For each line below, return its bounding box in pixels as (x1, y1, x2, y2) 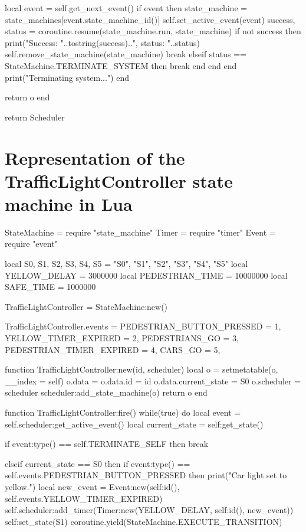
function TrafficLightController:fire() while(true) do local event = (5, 406, 241, 418)
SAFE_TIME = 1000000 (5, 280, 96, 293)
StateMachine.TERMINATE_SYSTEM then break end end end (5, 59, 237, 71)
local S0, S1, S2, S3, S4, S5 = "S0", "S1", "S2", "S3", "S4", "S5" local (5, 257, 248, 270)
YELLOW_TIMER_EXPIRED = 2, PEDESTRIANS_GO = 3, (5, 332, 239, 344)
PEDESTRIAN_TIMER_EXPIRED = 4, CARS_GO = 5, (5, 343, 221, 355)
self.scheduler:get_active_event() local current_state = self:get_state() (5, 417, 264, 430)
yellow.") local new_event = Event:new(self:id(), (5, 480, 180, 492)
